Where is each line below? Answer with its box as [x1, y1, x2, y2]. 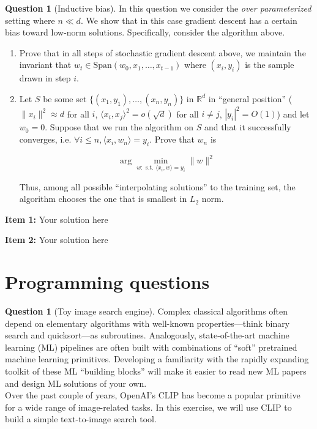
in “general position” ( [208, 92, 293, 105]
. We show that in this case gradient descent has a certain [80, 13, 297, 26]
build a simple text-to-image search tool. [5, 412, 157, 425]
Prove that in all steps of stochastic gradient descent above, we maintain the [19, 46, 306, 59]
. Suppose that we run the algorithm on [45, 121, 194, 133]
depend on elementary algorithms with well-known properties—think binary [5, 316, 290, 329]
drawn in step [19, 72, 71, 84]
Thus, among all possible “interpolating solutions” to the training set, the [19, 180, 296, 193]
